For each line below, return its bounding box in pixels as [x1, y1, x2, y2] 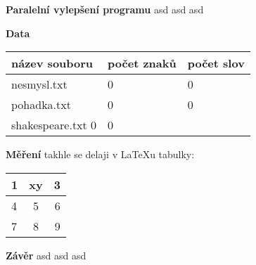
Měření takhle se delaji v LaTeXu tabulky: [6, 147, 195, 162]
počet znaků [108, 55, 177, 72]
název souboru [11, 55, 94, 72]
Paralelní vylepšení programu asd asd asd [6, 2, 204, 16]
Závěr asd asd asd [6, 247, 87, 262]
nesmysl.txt [11, 76, 68, 93]
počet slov [187, 55, 245, 72]
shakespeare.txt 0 [11, 117, 97, 134]
